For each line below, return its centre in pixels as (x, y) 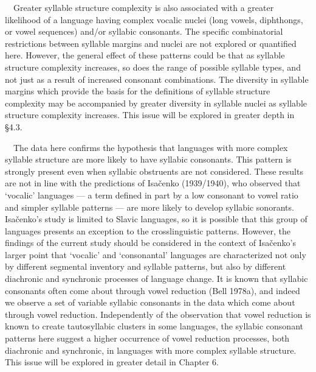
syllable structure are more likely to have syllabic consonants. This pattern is (148, 159)
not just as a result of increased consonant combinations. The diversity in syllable (157, 79)
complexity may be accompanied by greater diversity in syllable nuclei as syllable (156, 103)
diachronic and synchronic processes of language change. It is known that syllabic (156, 279)
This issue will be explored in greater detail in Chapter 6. (112, 362)
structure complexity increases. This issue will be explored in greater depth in (150, 115)
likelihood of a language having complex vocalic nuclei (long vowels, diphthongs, (154, 19)
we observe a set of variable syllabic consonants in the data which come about (150, 302)
